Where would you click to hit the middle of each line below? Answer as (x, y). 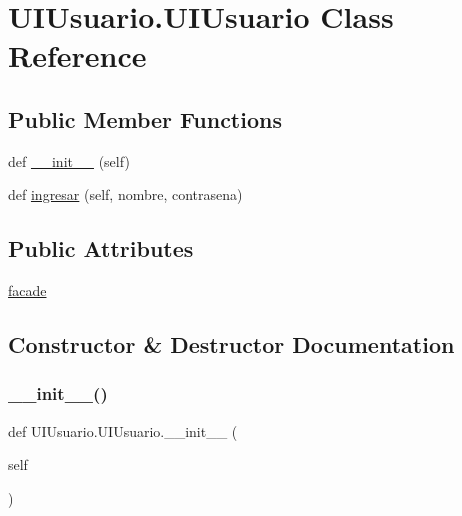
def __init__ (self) (69, 160)
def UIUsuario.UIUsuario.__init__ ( (123, 430)
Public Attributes (101, 248)
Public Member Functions (145, 118)
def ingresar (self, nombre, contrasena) (125, 194)
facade (27, 290)
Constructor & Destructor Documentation (231, 344)
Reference (77, 55)
